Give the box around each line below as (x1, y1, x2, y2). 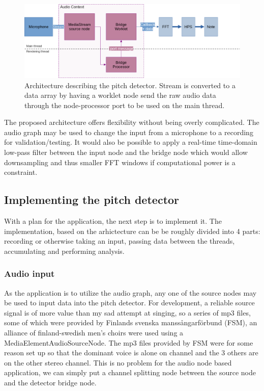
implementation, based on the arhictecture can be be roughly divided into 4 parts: (4, 225, 260, 236)
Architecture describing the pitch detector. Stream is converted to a (24, 80, 236, 90)
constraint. (4, 167, 38, 177)
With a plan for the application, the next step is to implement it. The (4, 216, 222, 226)
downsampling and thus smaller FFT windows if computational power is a (4, 157, 236, 167)
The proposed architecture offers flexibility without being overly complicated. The (4, 117, 259, 127)
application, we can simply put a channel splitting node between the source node (4, 367, 256, 378)
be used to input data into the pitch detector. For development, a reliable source (4, 297, 255, 308)
